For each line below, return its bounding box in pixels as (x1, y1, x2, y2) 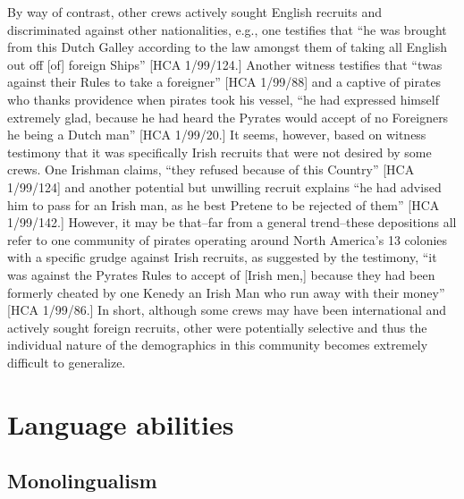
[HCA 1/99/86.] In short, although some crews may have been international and (7, 300, 447, 319)
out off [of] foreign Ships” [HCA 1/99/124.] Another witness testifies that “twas (7, 55, 443, 73)
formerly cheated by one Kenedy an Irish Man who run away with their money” (7, 283, 445, 301)
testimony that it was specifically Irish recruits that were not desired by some (7, 142, 432, 161)
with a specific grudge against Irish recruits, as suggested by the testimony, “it (7, 248, 437, 266)
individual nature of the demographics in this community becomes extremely (7, 335, 428, 354)
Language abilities (7, 405, 234, 442)
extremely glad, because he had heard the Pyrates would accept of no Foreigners (7, 107, 449, 126)
